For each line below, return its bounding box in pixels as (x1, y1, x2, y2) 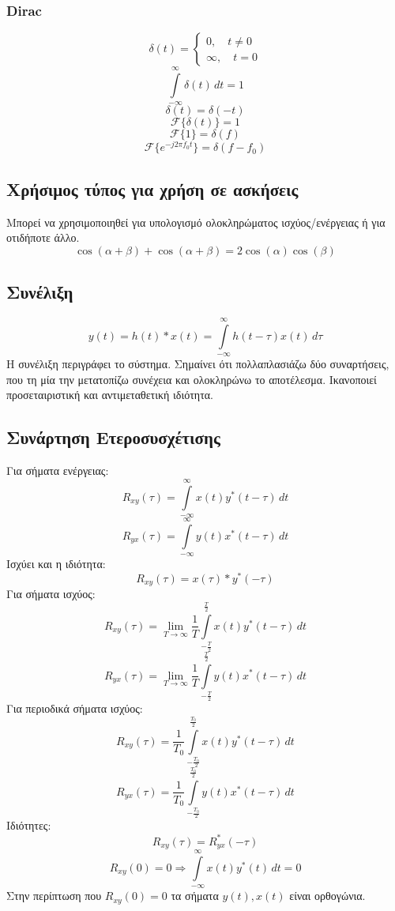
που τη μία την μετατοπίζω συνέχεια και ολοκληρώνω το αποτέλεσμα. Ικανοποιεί (6, 371, 377, 387)
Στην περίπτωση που (6, 887, 102, 904)
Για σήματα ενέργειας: (6, 462, 109, 479)
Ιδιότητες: (6, 817, 51, 834)
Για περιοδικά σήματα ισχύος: (6, 700, 143, 717)
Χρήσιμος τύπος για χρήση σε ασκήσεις (6, 176, 299, 201)
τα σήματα (171, 887, 219, 904)
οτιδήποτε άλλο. (6, 229, 80, 246)
